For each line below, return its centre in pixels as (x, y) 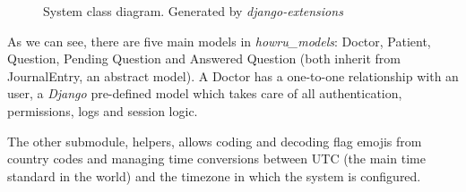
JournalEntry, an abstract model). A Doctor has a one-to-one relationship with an (233, 75)
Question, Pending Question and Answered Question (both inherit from (204, 58)
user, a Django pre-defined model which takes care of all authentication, (205, 93)
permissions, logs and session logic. (103, 110)
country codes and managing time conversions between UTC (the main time (216, 159)
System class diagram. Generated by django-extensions (193, 11)
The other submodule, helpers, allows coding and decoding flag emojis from (215, 141)
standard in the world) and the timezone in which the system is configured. (214, 175)
